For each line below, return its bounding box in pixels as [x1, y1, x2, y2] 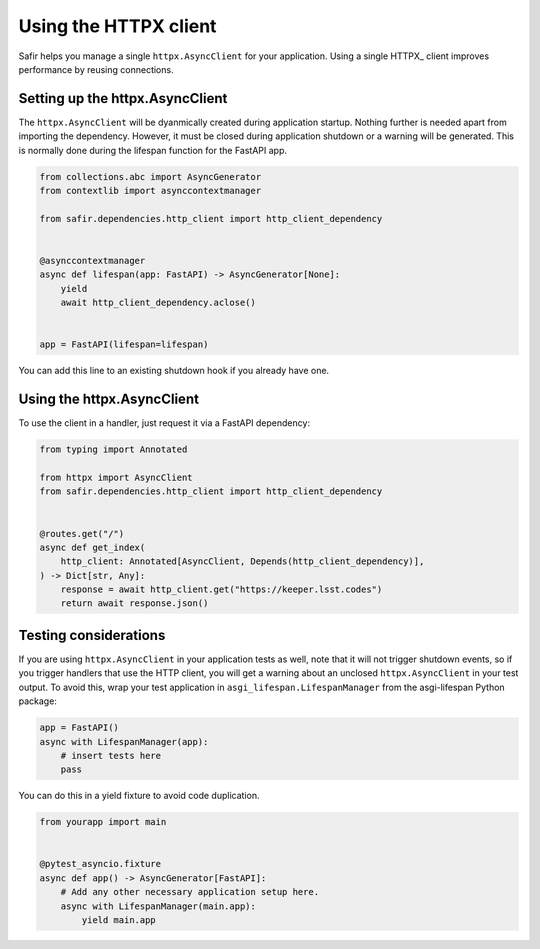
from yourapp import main [39, 816, 167, 828]
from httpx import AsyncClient [39, 471, 194, 483]
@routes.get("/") [39, 528, 125, 539]
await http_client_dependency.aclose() [60, 297, 257, 309]
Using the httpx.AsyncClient [18, 391, 200, 408]
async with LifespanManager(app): [39, 736, 209, 747]
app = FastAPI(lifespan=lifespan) [39, 339, 209, 350]
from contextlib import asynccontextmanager [39, 185, 262, 196]
